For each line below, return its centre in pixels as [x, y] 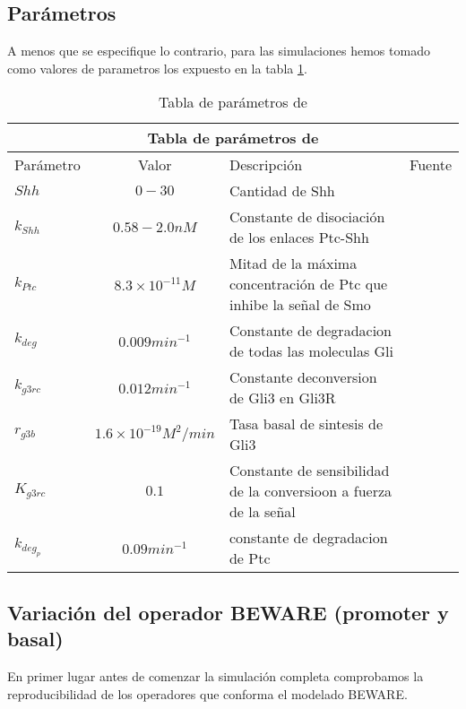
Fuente [431, 165]
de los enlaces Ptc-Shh [299, 238]
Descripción [266, 165]
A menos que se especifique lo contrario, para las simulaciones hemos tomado [219, 51]
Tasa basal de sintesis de [306, 424]
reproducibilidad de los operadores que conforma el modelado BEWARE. [207, 693]
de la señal [262, 512]
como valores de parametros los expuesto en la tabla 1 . [157, 68]
